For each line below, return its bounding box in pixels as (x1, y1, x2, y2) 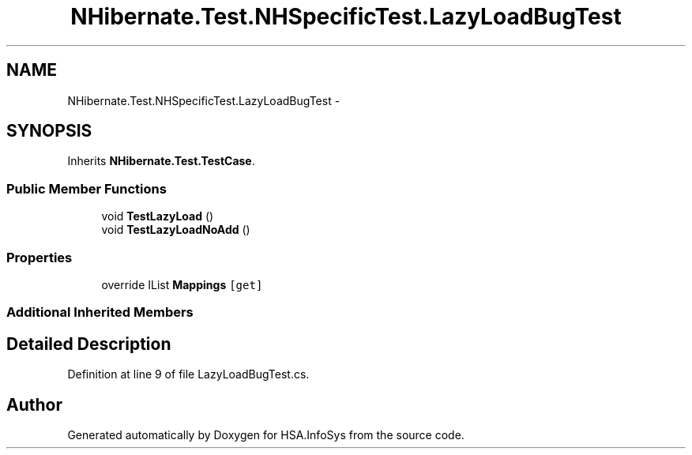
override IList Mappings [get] (101, 277, 263, 291)
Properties (6, 249, 73, 265)
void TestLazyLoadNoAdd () (101, 223, 250, 237)
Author (6, 394, 62, 415)
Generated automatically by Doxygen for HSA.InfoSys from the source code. (67, 428, 464, 442)
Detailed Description (6, 333, 171, 354)
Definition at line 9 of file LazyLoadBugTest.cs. (67, 367, 310, 382)
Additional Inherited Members (6, 304, 194, 321)
